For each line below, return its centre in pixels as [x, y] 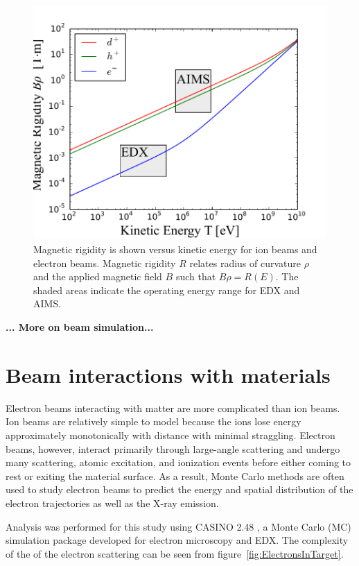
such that [196, 276]
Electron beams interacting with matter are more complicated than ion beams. [173, 408]
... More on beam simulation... [80, 327]
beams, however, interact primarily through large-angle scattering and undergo [173, 448]
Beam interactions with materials [168, 374]
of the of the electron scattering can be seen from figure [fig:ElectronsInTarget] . [175, 553]
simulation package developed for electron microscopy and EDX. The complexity [177, 540]
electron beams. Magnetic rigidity [105, 263]
